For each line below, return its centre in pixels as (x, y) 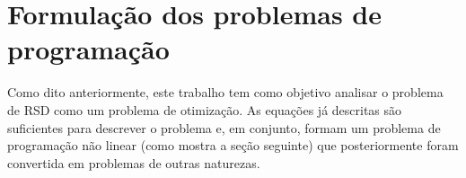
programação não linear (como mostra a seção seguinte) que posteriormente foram (233, 145)
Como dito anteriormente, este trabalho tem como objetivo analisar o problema (225, 92)
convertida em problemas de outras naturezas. (134, 162)
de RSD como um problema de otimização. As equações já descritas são (205, 109)
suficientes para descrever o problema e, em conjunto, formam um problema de (224, 127)
